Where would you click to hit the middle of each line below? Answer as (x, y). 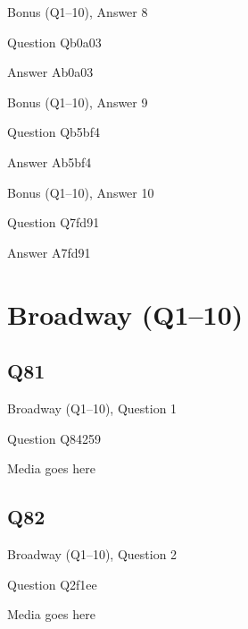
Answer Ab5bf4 (50, 161)
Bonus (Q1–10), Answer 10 (81, 192)
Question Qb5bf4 (54, 132)
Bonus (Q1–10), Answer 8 (78, 12)
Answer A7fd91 (49, 252)
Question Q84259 (54, 438)
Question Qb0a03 (54, 42)
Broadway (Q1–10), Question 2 (92, 553)
